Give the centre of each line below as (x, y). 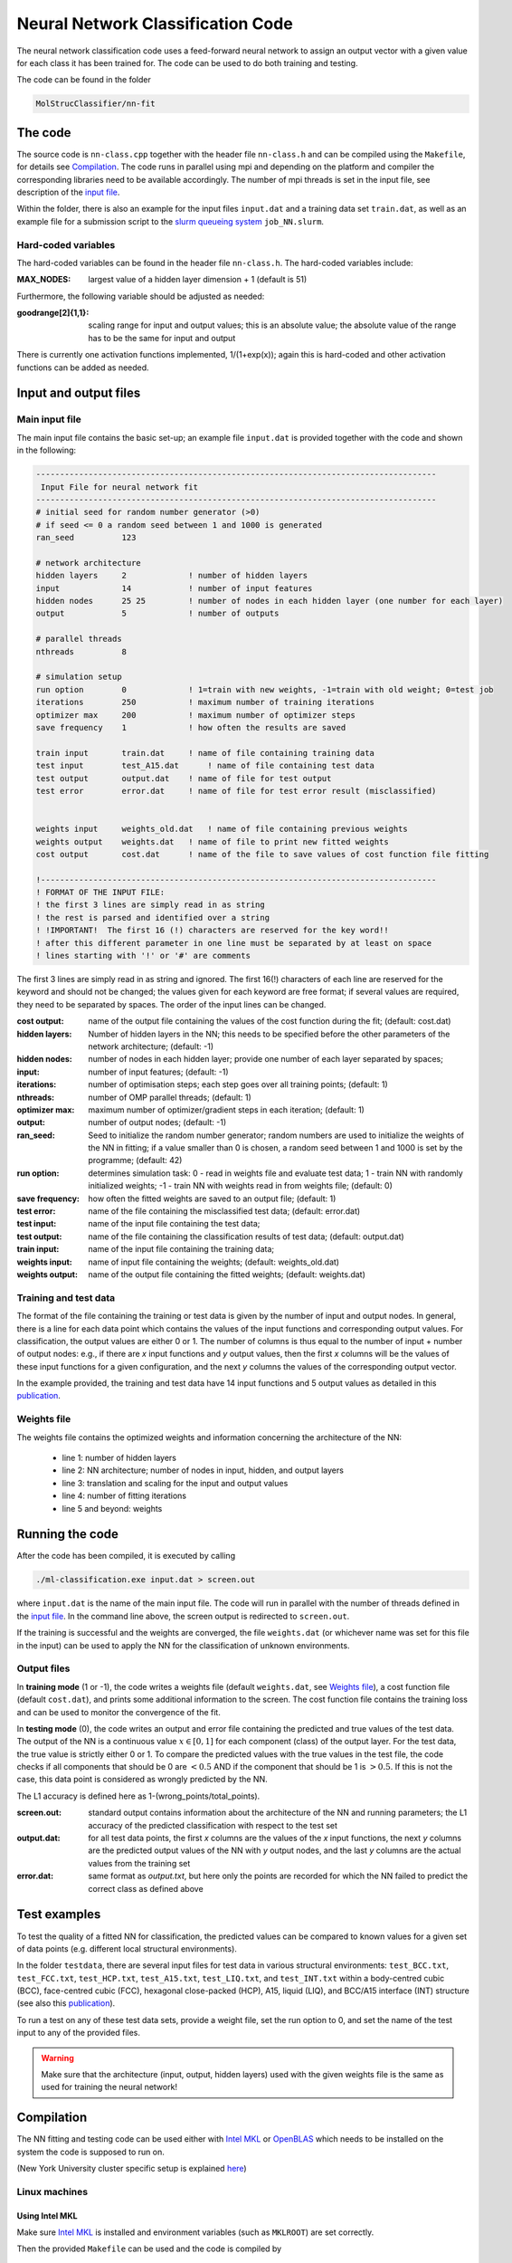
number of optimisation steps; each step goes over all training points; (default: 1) (238, 1084)
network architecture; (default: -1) (151, 1046)
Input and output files (79, 393)
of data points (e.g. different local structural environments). (127, 1948)
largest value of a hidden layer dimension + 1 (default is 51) (198, 280)
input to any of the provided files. (78, 2033)
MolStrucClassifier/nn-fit (95, 104)
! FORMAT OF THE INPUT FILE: (100, 893)
